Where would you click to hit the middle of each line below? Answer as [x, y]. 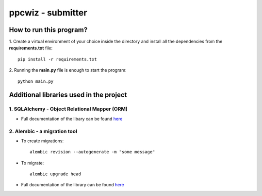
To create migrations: [42, 141]
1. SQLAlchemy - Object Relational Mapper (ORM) [68, 109]
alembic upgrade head [55, 174]
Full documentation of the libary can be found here [72, 119]
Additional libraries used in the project [68, 95]
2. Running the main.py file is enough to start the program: [68, 70]
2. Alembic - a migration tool [43, 131]
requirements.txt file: [31, 48]
